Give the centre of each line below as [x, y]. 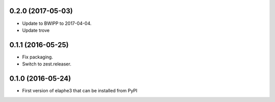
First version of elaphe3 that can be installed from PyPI [80, 91]
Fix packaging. [38, 57]
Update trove [36, 30]
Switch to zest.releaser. [47, 64]
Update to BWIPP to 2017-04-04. [57, 23]
